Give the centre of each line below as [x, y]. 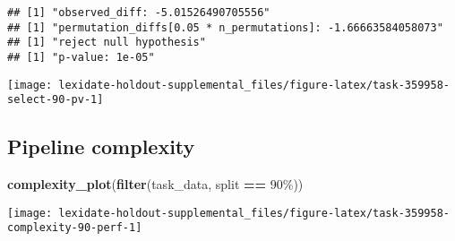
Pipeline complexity [101, 146]
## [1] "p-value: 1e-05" [81, 57]
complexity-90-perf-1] [75, 228]
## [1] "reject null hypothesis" [107, 43]
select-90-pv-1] [56, 100]
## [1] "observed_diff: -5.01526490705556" [139, 13]
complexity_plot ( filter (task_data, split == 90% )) [155, 184]
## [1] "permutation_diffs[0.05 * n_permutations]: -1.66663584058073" [225, 27]
